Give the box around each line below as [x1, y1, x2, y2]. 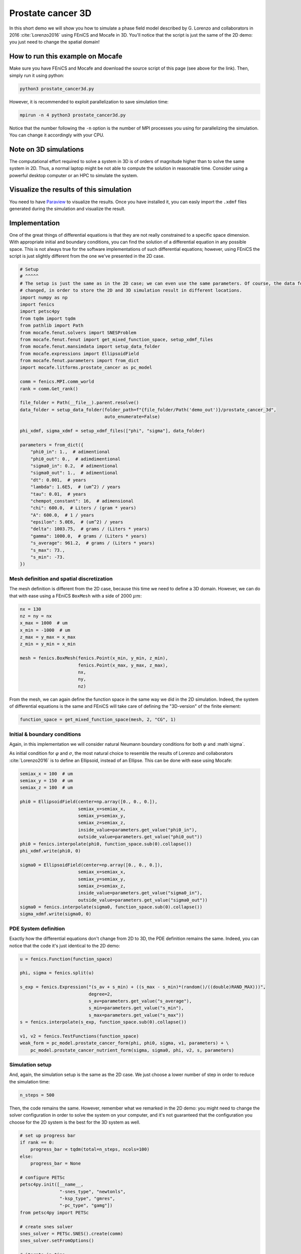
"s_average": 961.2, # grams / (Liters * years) [30, 540, 155, 546]
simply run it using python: [9, 72, 65, 78]
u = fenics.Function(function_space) [20, 956, 113, 962]
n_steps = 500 [20, 1092, 55, 1098]
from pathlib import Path [20, 323, 84, 329]
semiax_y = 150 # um [20, 778, 73, 783]
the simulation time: [9, 1078, 50, 1084]
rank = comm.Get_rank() [20, 386, 79, 391]
